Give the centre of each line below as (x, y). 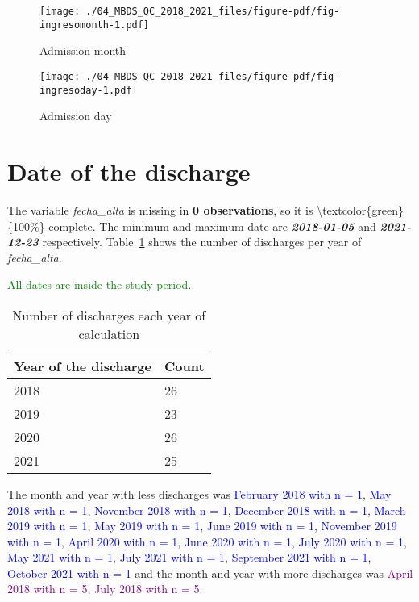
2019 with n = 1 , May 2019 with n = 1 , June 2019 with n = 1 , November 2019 (202, 526)
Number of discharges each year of (109, 315)
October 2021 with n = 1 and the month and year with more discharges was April (210, 573)
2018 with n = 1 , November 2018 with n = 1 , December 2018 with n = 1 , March (207, 510)
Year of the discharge (83, 366)
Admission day (76, 116)
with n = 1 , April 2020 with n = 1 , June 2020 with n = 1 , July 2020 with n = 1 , (207, 541)
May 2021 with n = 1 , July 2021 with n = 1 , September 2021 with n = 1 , (189, 557)
